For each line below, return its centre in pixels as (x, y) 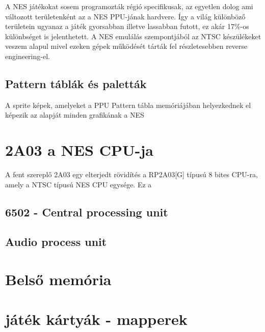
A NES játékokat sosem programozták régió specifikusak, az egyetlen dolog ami (129, 6)
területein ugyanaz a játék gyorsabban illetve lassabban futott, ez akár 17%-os (127, 26)
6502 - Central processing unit (87, 212)
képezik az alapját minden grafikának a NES (75, 115)
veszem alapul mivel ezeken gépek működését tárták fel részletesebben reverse (126, 46)
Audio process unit (56, 242)
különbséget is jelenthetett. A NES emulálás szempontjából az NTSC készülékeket (133, 36)
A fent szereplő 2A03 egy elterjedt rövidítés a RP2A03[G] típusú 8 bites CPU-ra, (131, 174)
